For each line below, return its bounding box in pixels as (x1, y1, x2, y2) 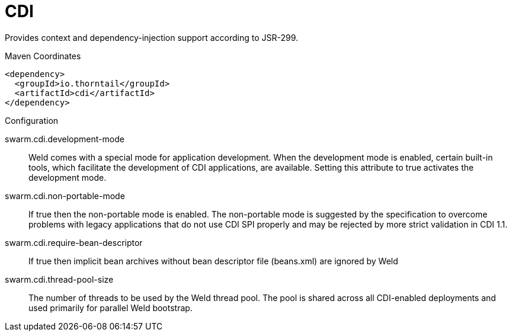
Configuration (5, 115, 59, 126)
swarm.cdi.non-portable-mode (5, 190, 125, 201)
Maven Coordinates (5, 50, 81, 61)
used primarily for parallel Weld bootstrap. (28, 302, 193, 313)
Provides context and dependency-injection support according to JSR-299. (5, 32, 299, 43)
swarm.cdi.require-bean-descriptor (5, 237, 143, 248)
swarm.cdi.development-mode (5, 133, 124, 144)
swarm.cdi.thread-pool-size (5, 274, 114, 284)
